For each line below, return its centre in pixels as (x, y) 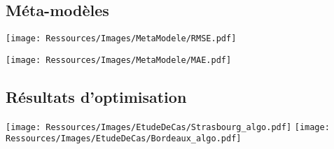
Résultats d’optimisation (96, 96)
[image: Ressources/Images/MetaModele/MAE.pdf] (119, 60)
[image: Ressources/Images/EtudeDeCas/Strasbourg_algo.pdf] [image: (168, 127)
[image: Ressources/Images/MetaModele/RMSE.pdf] (121, 39)
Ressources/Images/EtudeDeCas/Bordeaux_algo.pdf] (124, 139)
